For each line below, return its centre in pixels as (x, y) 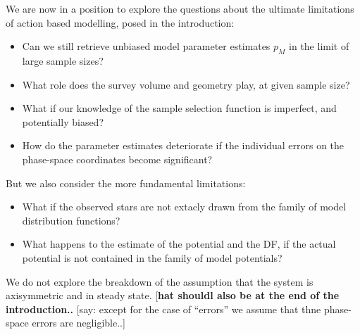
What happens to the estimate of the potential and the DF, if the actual (179, 244)
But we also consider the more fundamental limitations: (126, 183)
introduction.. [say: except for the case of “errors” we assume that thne (163, 309)
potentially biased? (63, 121)
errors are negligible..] (79, 323)
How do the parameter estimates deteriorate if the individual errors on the (183, 145)
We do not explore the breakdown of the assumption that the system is (160, 281)
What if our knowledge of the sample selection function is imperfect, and (179, 108)
